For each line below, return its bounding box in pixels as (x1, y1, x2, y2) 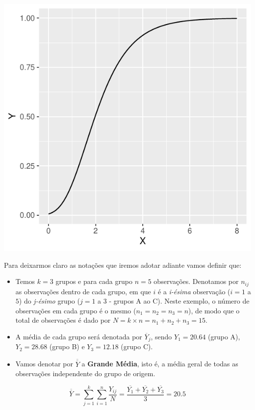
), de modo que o (188, 305, 240, 315)
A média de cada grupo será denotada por (15, 332, 142, 342)
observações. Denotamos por (153, 276, 239, 286)
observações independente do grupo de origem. (15, 368, 155, 379)
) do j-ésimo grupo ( (19, 296, 80, 306)
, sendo (151, 332, 172, 342)
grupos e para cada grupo (55, 276, 132, 286)
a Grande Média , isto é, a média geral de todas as (81, 359, 238, 369)
